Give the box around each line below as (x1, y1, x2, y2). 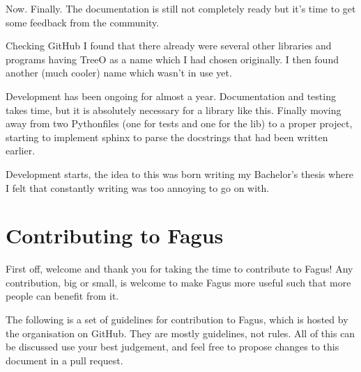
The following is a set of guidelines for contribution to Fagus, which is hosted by (6, 312, 348, 327)
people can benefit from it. (6, 289, 119, 303)
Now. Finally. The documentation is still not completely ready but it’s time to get (6, 1, 356, 15)
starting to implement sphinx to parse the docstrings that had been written (6, 129, 328, 144)
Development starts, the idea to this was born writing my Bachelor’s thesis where (6, 166, 353, 181)
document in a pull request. (6, 353, 123, 367)
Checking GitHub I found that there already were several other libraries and (6, 38, 332, 53)
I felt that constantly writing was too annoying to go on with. (6, 180, 270, 195)
